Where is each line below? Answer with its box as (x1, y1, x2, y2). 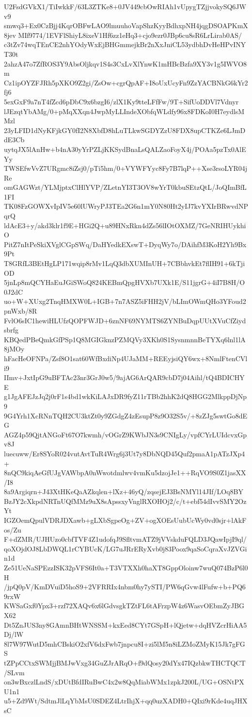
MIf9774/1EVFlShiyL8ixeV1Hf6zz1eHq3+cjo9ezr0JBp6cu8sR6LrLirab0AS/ (18, 30, 242, 40)
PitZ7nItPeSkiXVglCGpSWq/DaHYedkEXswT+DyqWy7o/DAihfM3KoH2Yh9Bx (4, 239, 247, 249)
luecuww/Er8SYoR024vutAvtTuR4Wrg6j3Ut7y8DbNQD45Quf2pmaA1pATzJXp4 (4, 448, 245, 458)
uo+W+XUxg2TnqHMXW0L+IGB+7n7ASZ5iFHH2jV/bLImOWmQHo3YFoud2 (4, 296, 246, 306)
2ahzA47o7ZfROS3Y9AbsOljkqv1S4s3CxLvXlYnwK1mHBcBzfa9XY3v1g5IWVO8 (4, 58, 247, 68)
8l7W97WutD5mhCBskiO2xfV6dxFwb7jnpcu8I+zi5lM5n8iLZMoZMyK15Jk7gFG (4, 638, 245, 649)
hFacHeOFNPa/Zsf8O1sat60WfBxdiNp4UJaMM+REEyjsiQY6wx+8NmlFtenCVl (4, 353, 248, 363)
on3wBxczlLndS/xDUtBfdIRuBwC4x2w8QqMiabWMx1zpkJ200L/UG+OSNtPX (4, 677, 244, 687)
